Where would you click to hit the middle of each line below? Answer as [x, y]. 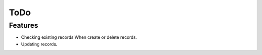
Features [24, 25]
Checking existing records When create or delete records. [79, 37]
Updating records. [39, 44]
